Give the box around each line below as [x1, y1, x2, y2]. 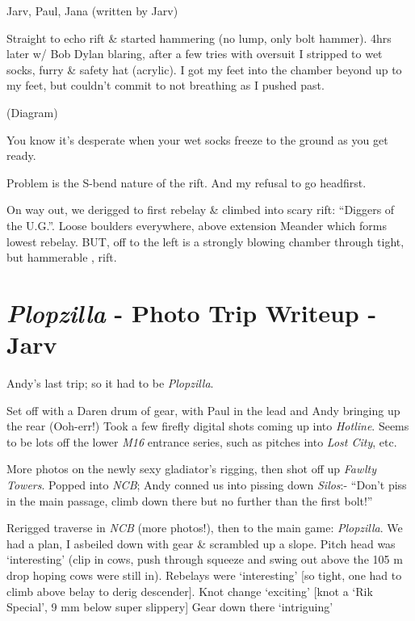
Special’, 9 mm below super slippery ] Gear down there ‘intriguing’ [6, 598, 333, 615]
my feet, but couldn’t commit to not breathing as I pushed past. [6, 77, 325, 94]
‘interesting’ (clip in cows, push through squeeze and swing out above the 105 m [6, 551, 403, 568]
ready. [6, 147, 36, 164]
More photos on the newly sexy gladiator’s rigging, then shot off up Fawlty [6, 460, 376, 477]
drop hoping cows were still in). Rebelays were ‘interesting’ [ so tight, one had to [6, 566, 402, 583]
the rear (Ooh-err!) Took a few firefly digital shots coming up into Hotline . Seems [6, 417, 409, 434]
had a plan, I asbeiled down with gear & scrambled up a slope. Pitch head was [6, 535, 396, 552]
